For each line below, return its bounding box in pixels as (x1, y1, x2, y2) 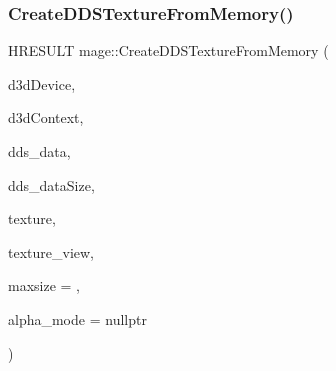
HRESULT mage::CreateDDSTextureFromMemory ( (8, 40, 329, 61)
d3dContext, (8, 107, 84, 128)
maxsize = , (8, 275, 81, 296)
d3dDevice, (8, 73, 76, 94)
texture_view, (8, 241, 94, 262)
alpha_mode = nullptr (8, 308, 147, 329)
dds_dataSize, (8, 174, 95, 195)
